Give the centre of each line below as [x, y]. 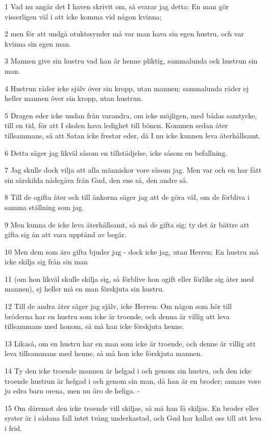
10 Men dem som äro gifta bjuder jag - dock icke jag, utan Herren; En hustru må [132, 251]
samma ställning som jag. [44, 207]
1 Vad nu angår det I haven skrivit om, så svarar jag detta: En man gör [117, 6]
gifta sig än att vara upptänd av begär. [66, 234]
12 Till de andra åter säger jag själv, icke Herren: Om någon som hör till [118, 306]
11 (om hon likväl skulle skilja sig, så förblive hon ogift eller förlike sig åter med [129, 278]
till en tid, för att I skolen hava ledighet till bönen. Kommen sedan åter [116, 125]
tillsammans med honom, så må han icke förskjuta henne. [94, 326]
